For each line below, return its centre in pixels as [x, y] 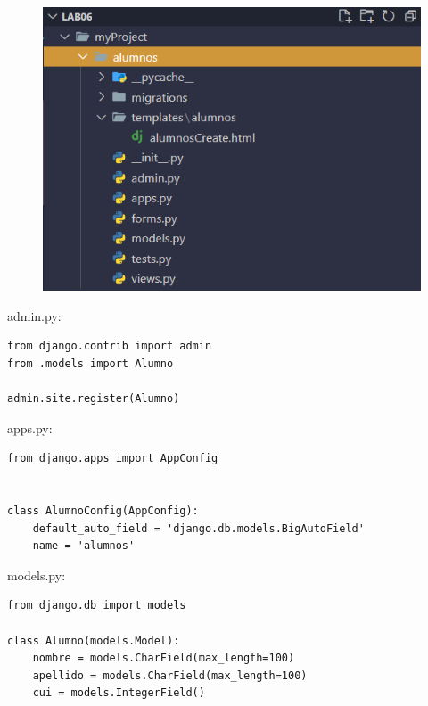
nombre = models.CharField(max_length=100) [164, 658]
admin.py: [34, 315]
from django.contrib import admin [110, 346]
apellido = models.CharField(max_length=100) [170, 675]
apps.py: [30, 427]
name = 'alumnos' [84, 546]
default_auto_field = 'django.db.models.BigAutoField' [198, 528]
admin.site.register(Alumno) [94, 398]
